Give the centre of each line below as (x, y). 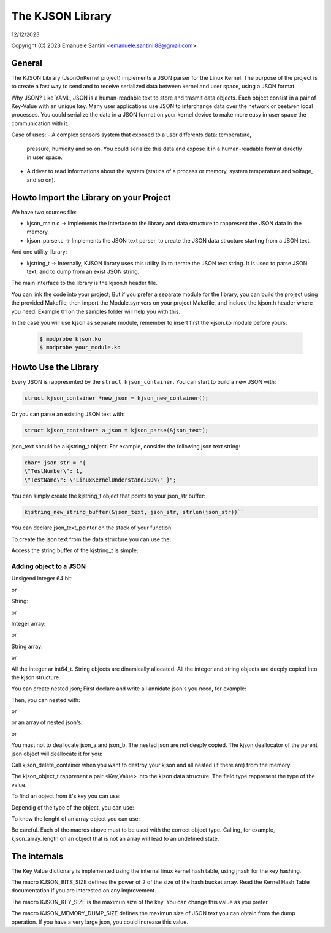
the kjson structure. (36, 677)
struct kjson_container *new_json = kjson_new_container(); (116, 398)
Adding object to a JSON (48, 566)
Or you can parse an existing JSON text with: (68, 414)
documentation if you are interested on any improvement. (84, 891)
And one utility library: (39, 252)
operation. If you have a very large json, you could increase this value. (100, 922)
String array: (27, 646)
